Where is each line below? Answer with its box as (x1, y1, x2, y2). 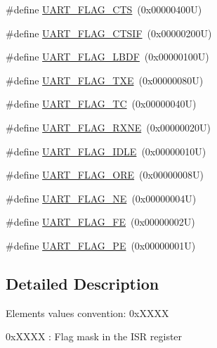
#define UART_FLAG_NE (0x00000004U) (6, 191, 197, 205)
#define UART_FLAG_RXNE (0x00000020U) (6, 120, 211, 134)
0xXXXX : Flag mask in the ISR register (6, 329, 183, 344)
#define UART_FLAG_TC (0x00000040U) (6, 96, 197, 111)
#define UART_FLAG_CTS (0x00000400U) (6, 2, 202, 16)
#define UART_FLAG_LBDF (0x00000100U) (6, 49, 209, 64)
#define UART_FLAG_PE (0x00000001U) (6, 238, 196, 252)
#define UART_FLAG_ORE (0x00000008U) (6, 167, 204, 182)
